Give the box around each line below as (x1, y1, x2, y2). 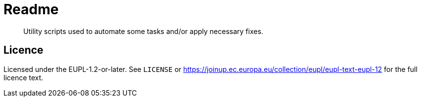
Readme (3, 1, 59, 18)
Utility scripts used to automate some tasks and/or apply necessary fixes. (23, 27, 263, 35)
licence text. (3, 73, 44, 82)
